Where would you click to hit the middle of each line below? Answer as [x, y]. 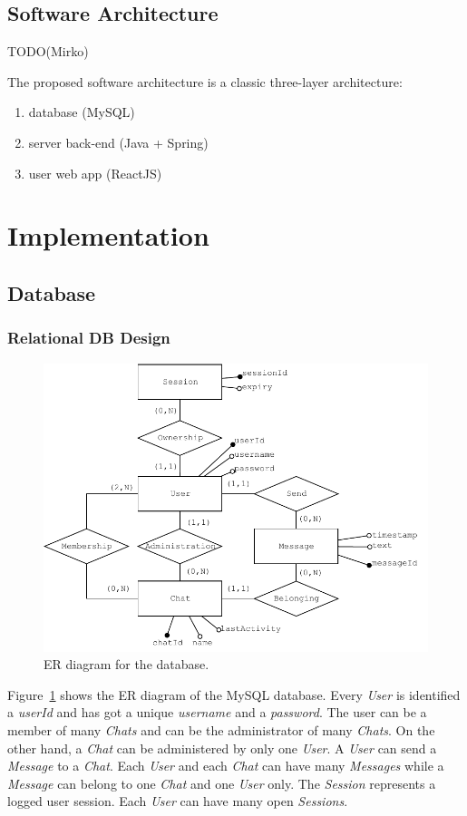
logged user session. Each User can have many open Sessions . [178, 801]
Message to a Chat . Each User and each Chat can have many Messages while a [226, 766]
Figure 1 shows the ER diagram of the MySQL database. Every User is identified [234, 694]
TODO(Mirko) [48, 51]
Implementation [108, 235]
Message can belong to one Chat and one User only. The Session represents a [222, 783]
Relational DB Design [89, 338]
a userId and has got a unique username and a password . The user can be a [217, 712]
